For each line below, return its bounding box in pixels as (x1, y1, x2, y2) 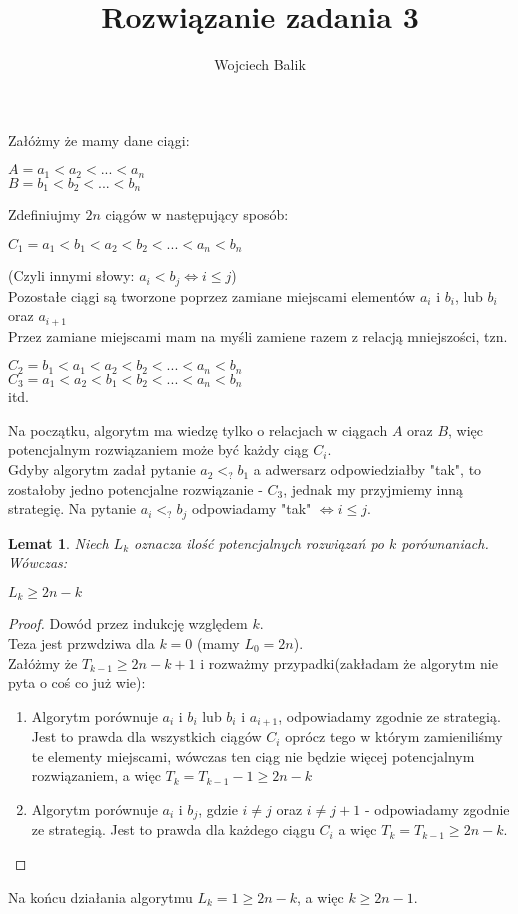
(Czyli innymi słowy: (8, 265, 135, 286)
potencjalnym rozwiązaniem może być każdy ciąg (8, 439, 309, 460)
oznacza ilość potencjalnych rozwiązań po (134, 532, 384, 553)
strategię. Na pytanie (8, 498, 137, 519)
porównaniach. (401, 532, 489, 553)
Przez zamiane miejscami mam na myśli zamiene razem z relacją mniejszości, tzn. (8, 325, 508, 346)
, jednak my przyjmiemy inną (283, 478, 463, 499)
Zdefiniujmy (8, 204, 81, 225)
